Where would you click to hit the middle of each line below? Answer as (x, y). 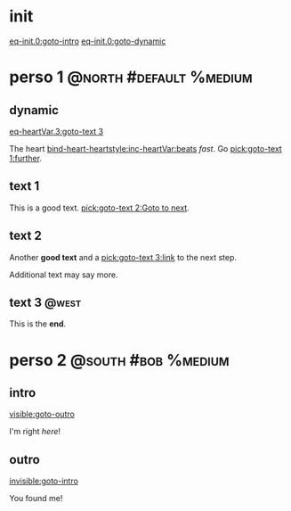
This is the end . (38, 324)
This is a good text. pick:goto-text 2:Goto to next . (99, 208)
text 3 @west (45, 302)
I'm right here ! (35, 432)
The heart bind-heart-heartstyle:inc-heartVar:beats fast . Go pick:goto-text (145, 148)
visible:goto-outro (42, 414)
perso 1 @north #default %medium (131, 77)
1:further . (26, 158)
